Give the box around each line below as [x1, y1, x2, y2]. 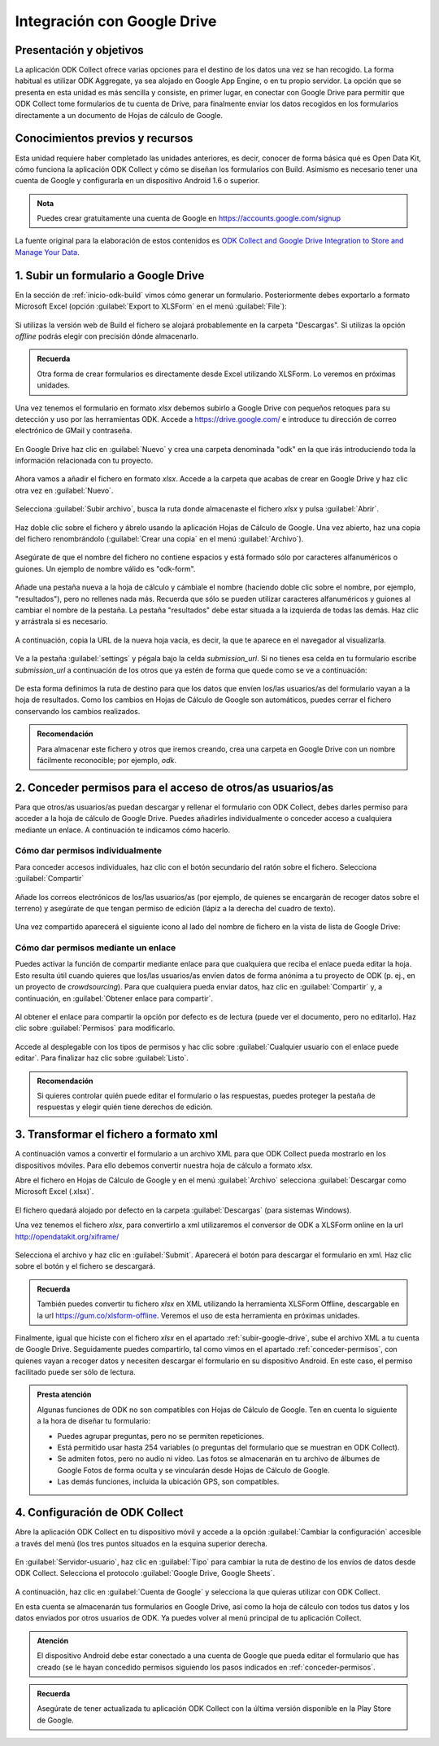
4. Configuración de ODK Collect [15, 1506, 184, 1520]
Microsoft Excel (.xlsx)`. [15, 1187, 94, 1196]
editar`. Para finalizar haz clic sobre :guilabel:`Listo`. [15, 1053, 189, 1063]
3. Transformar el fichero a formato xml [15, 1128, 219, 1142]
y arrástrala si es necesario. [15, 616, 108, 626]
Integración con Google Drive [15, 12, 217, 30]
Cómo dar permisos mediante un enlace [15, 942, 176, 954]
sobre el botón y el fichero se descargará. [15, 1261, 155, 1271]
